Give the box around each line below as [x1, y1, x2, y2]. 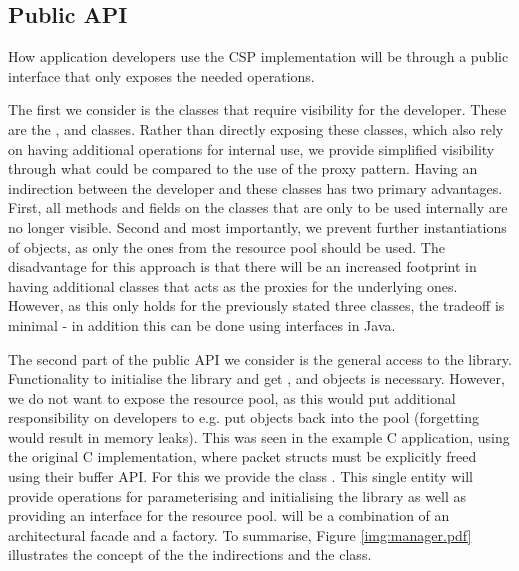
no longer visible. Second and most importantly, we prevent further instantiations [8, 216, 507, 237]
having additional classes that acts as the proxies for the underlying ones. [8, 275, 458, 296]
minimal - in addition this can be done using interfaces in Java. [8, 314, 396, 335]
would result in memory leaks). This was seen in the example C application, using [8, 426, 510, 447]
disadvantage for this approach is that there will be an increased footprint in [8, 256, 477, 277]
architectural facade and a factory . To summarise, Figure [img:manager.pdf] [8, 524, 472, 545]
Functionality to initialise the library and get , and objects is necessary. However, [8, 368, 505, 389]
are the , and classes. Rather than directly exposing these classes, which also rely [8, 118, 504, 139]
